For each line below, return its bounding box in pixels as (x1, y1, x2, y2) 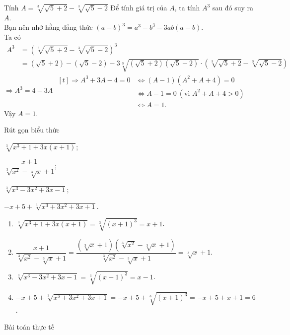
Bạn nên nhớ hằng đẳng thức (4, 22, 93, 32)
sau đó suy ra (212, 2, 254, 12)
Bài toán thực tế (4, 322, 54, 332)
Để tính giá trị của (110, 2, 167, 12)
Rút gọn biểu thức (4, 125, 60, 135)
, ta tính (174, 2, 200, 12)
